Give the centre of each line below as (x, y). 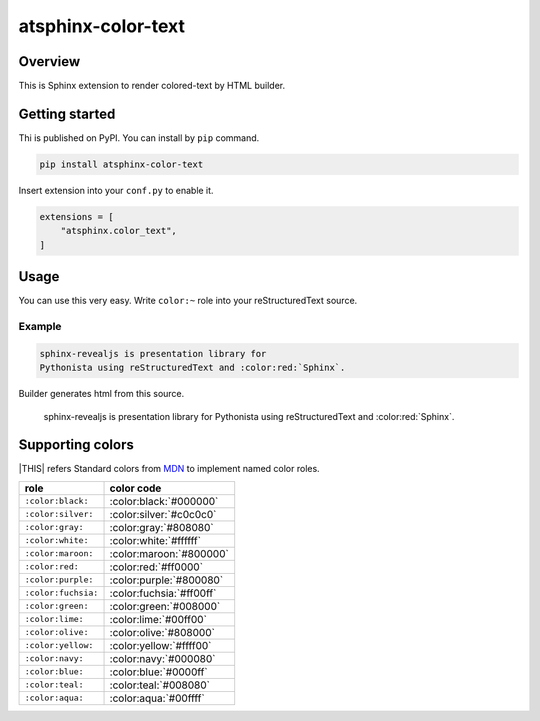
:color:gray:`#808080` (161, 527)
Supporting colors (76, 445)
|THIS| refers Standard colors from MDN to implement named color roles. (169, 469)
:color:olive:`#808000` (162, 632)
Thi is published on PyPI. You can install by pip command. (139, 137)
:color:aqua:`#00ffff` (157, 698)
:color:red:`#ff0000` (156, 567)
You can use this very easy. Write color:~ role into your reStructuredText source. (188, 301)
